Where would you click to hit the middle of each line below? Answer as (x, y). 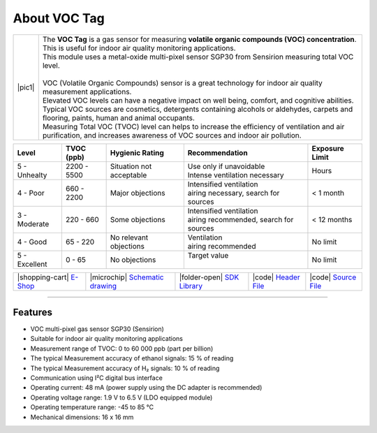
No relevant (129, 237)
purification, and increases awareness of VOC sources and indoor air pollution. (172, 135)
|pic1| (26, 87)
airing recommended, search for (241, 219)
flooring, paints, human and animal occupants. (119, 117)
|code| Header (276, 277)
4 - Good (32, 242)
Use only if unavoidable (226, 166)
